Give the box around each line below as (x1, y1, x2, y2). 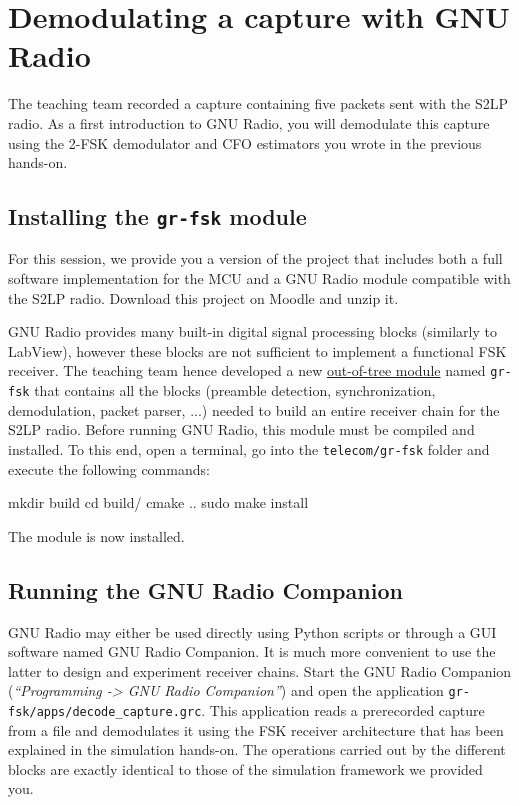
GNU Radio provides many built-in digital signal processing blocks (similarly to (8, 321, 497, 342)
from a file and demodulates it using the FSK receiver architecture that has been (8, 719, 504, 740)
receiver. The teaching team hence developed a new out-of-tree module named (8, 360, 486, 381)
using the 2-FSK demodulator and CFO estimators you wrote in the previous (8, 132, 482, 153)
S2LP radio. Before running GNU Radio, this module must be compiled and (8, 419, 475, 440)
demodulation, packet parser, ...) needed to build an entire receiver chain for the (8, 399, 500, 420)
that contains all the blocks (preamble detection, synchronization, (34, 380, 436, 401)
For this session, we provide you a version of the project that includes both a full (8, 248, 503, 269)
